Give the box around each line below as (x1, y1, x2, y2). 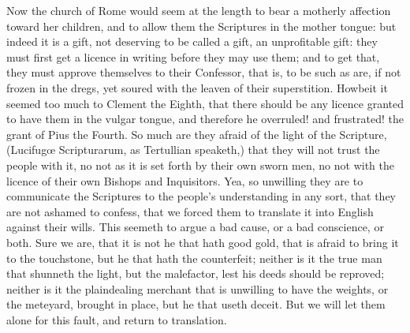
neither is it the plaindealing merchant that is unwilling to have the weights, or (6, 280, 389, 297)
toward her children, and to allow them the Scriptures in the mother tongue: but (6, 17, 397, 34)
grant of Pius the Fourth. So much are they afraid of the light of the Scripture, (6, 125, 387, 142)
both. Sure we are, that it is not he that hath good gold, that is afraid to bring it (6, 234, 399, 250)
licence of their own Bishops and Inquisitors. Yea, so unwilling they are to (6, 172, 363, 189)
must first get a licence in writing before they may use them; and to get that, (6, 48, 380, 65)
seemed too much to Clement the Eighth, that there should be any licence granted (6, 95, 404, 111)
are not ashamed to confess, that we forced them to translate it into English (6, 203, 374, 219)
